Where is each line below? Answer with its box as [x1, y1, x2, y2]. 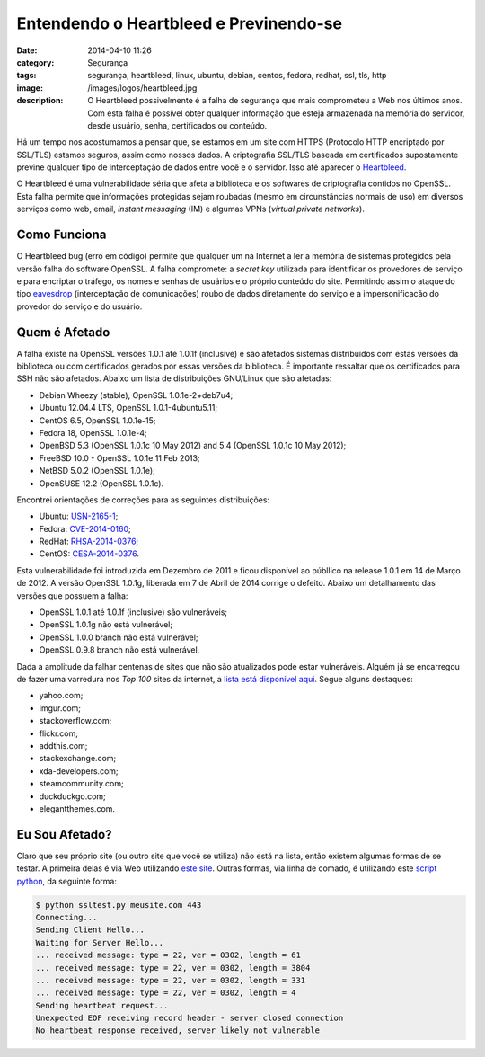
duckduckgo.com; [39, 791, 107, 802]
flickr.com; [39, 728, 78, 739]
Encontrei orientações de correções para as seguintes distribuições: [16, 494, 269, 505]
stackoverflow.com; [39, 715, 112, 726]
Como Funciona [16, 227, 107, 243]
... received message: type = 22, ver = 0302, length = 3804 [35, 963, 311, 973]
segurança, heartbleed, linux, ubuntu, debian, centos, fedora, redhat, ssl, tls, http [87, 70, 387, 81]
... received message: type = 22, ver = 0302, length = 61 [35, 950, 301, 961]
